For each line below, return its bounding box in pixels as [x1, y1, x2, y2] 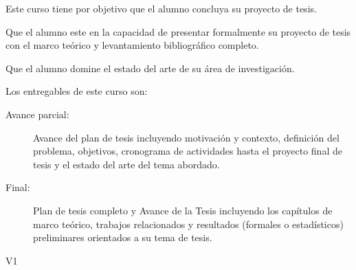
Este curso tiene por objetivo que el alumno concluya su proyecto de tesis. [5, 1, 317, 15]
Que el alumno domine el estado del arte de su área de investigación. [5, 60, 295, 75]
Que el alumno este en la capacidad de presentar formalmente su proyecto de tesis [5, 24, 351, 38]
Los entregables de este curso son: [5, 84, 148, 98]
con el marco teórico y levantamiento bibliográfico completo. [5, 38, 259, 52]
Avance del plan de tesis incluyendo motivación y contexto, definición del [33, 130, 340, 144]
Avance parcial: [5, 106, 69, 121]
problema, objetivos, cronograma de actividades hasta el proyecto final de [33, 144, 342, 158]
